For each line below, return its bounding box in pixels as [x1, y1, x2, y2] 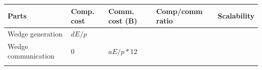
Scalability [218, 10, 254, 21]
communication [8, 50, 54, 61]
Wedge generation [8, 28, 62, 38]
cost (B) [108, 15, 138, 26]
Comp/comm [156, 5, 203, 16]
